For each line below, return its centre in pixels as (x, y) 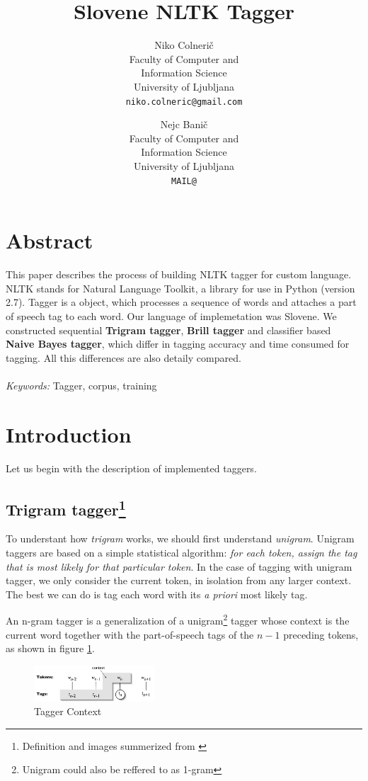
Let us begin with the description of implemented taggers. (131, 468)
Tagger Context (68, 711)
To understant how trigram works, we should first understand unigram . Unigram (180, 538)
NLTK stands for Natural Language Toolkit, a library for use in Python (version (180, 288)
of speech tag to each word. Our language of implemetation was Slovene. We (171, 315)
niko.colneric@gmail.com (184, 102)
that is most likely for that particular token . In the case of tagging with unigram (179, 566)
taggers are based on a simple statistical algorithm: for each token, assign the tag (182, 552)
